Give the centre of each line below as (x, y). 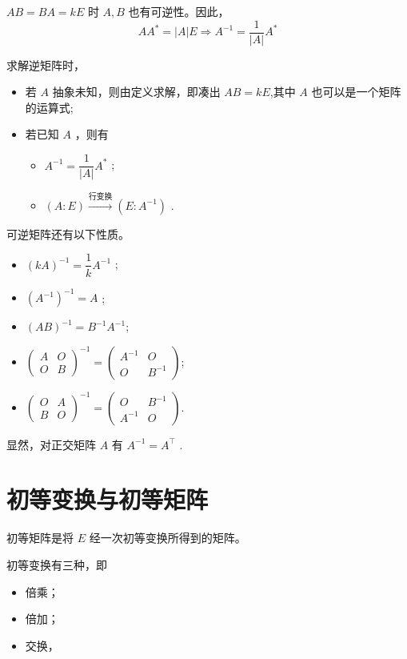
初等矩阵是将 (40, 538)
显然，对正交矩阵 (51, 444)
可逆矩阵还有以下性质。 (68, 233)
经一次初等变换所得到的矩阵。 (168, 538)
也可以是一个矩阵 (356, 92)
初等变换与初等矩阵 (108, 499)
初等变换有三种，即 (57, 564)
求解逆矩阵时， (46, 64)
